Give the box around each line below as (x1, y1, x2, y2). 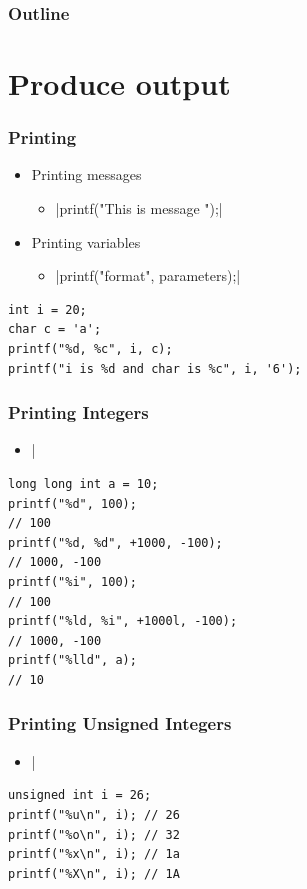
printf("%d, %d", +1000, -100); (8, 535, 223, 550)
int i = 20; (8, 302, 87, 317)
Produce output (8, 63, 231, 104)
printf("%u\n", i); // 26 (8, 807, 180, 822)
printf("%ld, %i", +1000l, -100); (8, 614, 238, 629)
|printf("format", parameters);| (55, 265, 241, 286)
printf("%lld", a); (8, 653, 137, 668)
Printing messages (31, 164, 142, 185)
